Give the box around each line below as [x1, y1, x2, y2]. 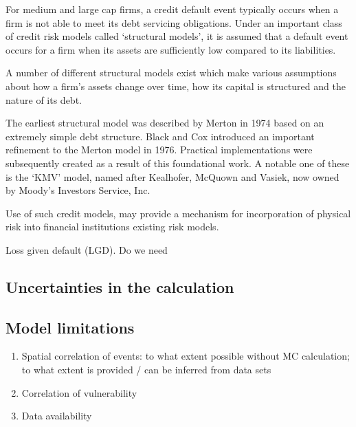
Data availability [21, 408, 92, 423]
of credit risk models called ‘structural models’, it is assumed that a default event [5, 29, 348, 43]
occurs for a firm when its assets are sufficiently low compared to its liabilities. [5, 42, 336, 56]
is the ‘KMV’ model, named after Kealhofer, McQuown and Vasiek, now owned [5, 169, 340, 184]
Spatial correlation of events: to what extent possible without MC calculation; [21, 349, 350, 363]
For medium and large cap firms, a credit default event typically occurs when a [5, 2, 339, 16]
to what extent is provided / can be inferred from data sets [21, 362, 271, 377]
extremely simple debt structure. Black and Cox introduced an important [5, 129, 315, 143]
